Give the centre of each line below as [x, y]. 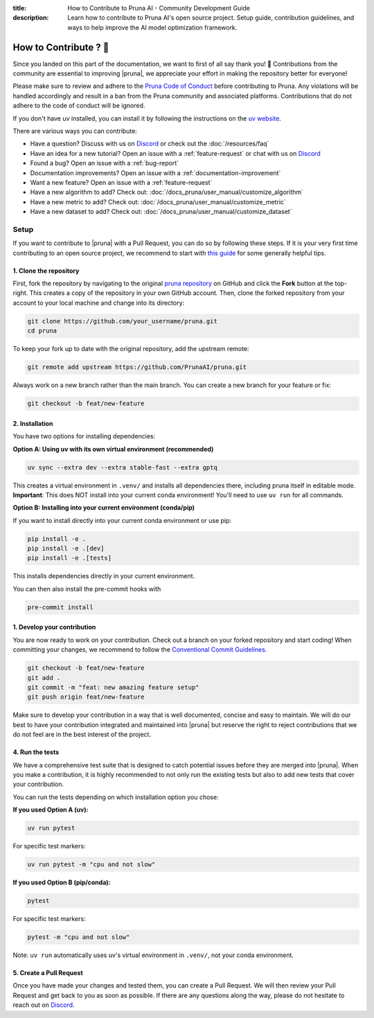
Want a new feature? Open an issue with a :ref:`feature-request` [121, 182]
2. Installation [33, 423]
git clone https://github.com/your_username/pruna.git [122, 321]
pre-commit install [60, 607]
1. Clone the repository [46, 271]
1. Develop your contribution [54, 627]
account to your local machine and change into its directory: [99, 303]
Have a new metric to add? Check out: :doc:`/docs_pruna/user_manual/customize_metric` [158, 202]
